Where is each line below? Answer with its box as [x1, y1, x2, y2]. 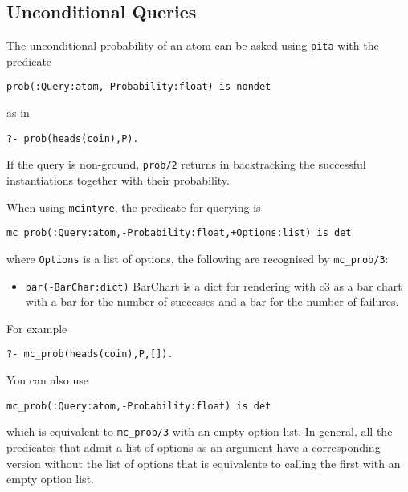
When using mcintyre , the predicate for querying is [6, 198, 261, 215]
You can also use [6, 372, 89, 388]
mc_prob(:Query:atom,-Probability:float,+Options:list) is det [6, 227, 352, 239]
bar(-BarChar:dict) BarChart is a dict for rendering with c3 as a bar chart [25, 277, 402, 294]
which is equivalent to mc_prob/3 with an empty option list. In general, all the [6, 423, 393, 440]
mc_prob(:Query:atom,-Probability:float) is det [6, 400, 271, 412]
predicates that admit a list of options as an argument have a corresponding [6, 438, 381, 455]
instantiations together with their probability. [6, 172, 230, 189]
